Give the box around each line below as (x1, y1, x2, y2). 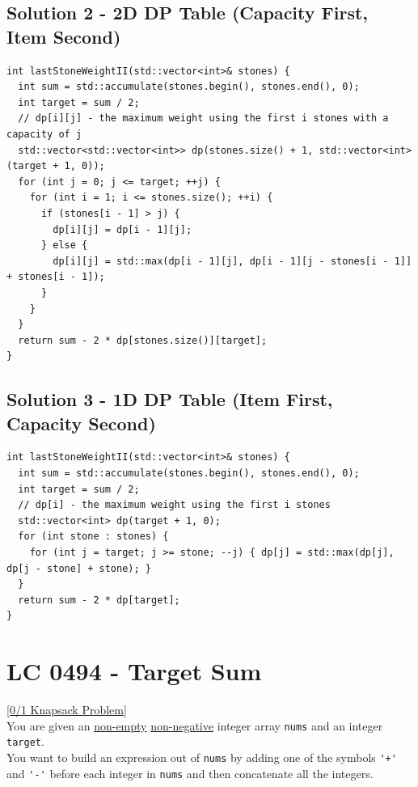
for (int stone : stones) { (18, 531, 169, 543)
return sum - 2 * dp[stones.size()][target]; (18, 334, 268, 346)
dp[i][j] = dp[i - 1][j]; (53, 223, 192, 235)
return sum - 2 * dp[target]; (18, 594, 180, 606)
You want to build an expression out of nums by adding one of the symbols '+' (6, 749, 397, 766)
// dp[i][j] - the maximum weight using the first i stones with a (18, 112, 389, 125)
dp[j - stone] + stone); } (6, 562, 151, 574)
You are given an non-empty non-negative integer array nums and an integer (6, 717, 383, 734)
